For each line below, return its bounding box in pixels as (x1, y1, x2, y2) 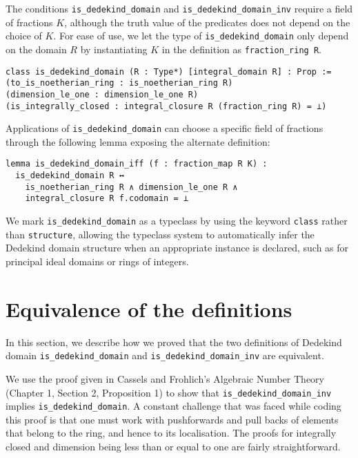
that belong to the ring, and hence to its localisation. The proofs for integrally (6, 426, 337, 440)
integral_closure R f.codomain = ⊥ (25, 193, 188, 204)
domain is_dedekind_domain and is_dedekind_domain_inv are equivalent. (6, 348, 324, 363)
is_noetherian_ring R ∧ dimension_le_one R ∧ (25, 182, 238, 192)
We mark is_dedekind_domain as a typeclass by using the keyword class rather (6, 213, 348, 228)
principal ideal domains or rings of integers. (6, 254, 189, 268)
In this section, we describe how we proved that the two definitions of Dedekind (6, 334, 342, 349)
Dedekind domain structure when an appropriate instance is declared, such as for (6, 240, 349, 255)
